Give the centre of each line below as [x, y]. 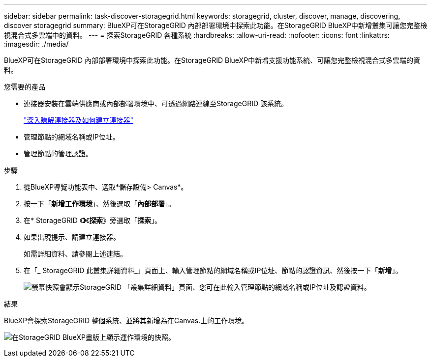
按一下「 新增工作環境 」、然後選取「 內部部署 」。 [99, 204]
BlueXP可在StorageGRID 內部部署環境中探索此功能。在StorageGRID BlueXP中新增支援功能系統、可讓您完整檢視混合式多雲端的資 [212, 60]
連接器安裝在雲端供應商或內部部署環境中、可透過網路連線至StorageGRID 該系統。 [156, 103]
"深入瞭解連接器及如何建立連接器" [79, 120]
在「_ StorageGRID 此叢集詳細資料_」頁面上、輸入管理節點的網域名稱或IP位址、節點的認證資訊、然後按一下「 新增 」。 [213, 270]
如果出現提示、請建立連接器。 [72, 237]
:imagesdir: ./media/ [36, 44]
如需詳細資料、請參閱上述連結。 [75, 254]
